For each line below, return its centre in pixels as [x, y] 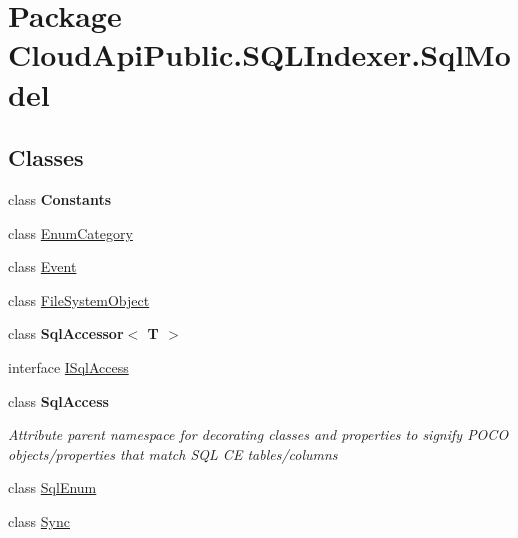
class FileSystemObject [79, 299]
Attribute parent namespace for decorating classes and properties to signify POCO [258, 434]
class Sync [39, 520]
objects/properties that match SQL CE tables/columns [173, 453]
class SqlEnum [52, 487]
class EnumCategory [70, 232]
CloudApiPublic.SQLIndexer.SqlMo [259, 54]
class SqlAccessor [66, 333]
